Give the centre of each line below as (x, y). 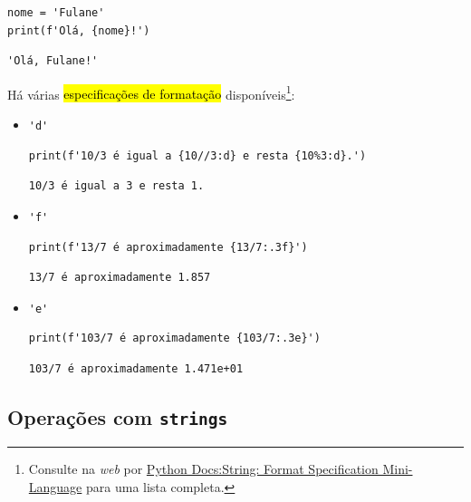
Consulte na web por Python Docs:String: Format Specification (203, 469)
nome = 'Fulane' (56, 13)
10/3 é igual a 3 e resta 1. (116, 186)
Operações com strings (118, 416)
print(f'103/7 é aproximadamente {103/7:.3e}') (174, 338)
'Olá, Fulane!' (53, 61)
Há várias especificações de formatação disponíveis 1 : (151, 92)
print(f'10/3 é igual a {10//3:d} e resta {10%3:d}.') (197, 155)
